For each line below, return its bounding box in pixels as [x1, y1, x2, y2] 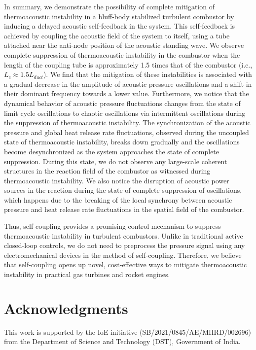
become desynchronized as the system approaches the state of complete [4, 146, 219, 156]
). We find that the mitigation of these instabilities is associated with [43, 69, 252, 79]
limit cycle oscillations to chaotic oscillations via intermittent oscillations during [4, 107, 246, 118]
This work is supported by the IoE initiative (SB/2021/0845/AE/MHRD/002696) [4, 326, 252, 337]
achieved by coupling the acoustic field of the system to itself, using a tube [4, 30, 230, 40]
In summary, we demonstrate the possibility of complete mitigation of [4, 1, 215, 11]
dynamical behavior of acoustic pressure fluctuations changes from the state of [4, 98, 241, 108]
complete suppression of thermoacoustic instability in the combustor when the [4, 49, 240, 60]
